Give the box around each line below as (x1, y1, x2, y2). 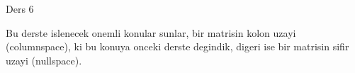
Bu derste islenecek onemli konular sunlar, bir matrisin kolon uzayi (6, 25, 296, 40)
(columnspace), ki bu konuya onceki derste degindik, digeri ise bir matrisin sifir (6, 39, 349, 54)
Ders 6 (6, 1, 34, 16)
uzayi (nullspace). (6, 52, 82, 67)
